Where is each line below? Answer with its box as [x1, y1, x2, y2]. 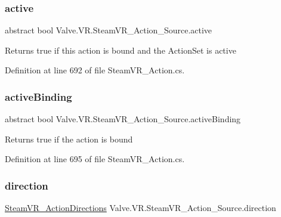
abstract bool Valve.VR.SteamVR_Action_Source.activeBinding [5, 113, 241, 125]
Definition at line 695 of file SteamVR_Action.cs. [5, 153, 185, 165]
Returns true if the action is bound [5, 132, 133, 145]
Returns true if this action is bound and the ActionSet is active [5, 44, 236, 56]
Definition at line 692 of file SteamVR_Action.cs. [5, 64, 185, 76]
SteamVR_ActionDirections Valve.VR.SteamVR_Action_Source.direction [5, 201, 276, 214]
